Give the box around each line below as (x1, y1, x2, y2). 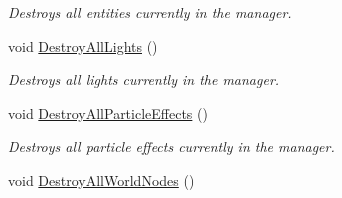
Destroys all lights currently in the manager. (8, 69, 280, 90)
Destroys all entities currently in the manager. (8, 2, 292, 22)
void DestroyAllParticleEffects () (8, 102, 208, 123)
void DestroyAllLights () (8, 35, 158, 56)
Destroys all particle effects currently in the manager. (8, 136, 335, 157)
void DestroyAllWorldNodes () (8, 169, 195, 190)
